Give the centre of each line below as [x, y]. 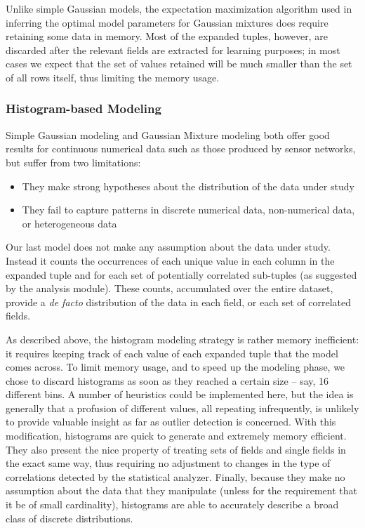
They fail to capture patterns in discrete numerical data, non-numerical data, [188, 210]
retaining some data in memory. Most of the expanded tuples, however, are [167, 36]
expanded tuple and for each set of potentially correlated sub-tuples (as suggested [181, 274]
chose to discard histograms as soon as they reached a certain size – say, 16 [167, 380]
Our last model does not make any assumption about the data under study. [168, 247]
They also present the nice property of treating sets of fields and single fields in [176, 449]
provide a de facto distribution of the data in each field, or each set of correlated [179, 302]
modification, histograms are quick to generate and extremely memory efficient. [176, 436]
